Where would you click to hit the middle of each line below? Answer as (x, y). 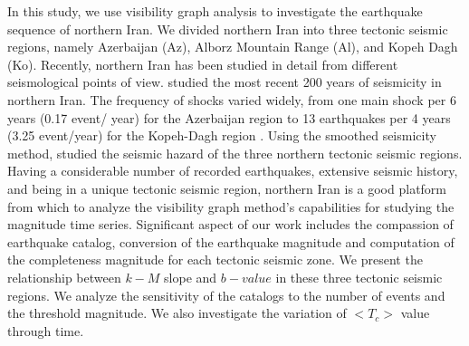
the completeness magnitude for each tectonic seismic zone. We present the (215, 259)
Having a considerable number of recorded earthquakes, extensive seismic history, (233, 171)
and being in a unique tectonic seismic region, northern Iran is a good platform (227, 188)
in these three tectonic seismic (359, 277)
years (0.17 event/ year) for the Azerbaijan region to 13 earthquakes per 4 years (229, 117)
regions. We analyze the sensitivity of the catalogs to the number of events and (226, 295)
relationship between (64, 277)
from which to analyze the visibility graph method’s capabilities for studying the (231, 206)
